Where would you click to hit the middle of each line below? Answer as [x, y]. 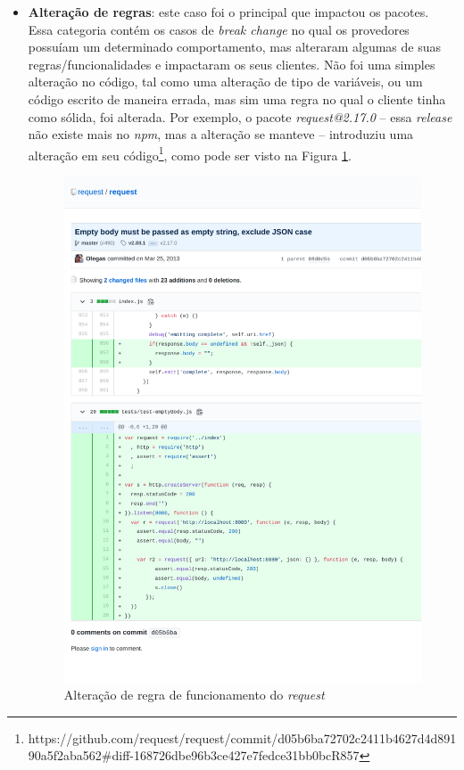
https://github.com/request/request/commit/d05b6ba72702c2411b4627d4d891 [242, 737]
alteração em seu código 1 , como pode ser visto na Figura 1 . [190, 153]
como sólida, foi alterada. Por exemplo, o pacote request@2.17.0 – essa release [240, 116]
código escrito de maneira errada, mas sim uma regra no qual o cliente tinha [237, 98]
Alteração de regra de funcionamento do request [194, 695]
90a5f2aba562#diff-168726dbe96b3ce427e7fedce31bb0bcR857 [194, 755]
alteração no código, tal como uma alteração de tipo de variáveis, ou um [225, 82]
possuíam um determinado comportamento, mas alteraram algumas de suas [234, 47]
